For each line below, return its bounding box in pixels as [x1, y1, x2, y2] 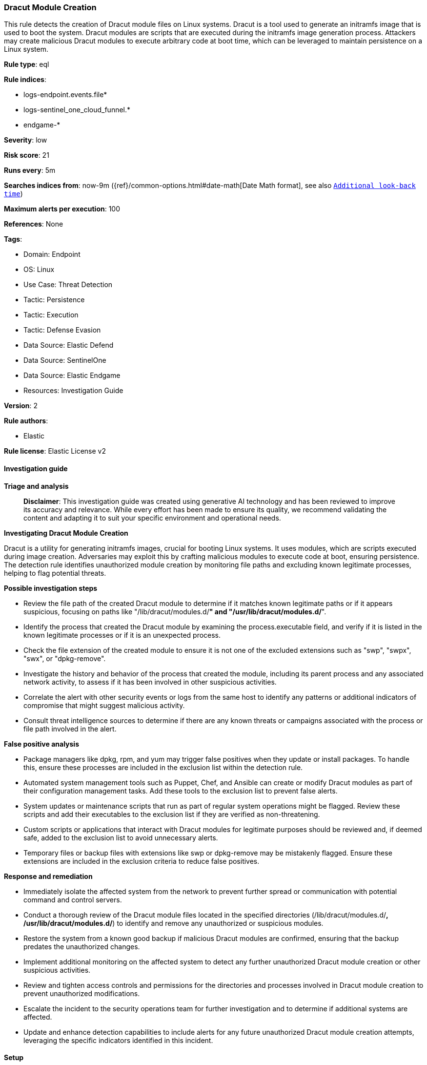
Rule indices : [4, 75, 46, 84]
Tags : [4, 235, 22, 244]
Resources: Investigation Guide [23, 386, 123, 395]
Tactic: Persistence [23, 295, 85, 304]
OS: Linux [23, 265, 55, 274]
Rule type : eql [4, 60, 49, 69]
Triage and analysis [4, 481, 69, 490]
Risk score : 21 [4, 151, 49, 160]
